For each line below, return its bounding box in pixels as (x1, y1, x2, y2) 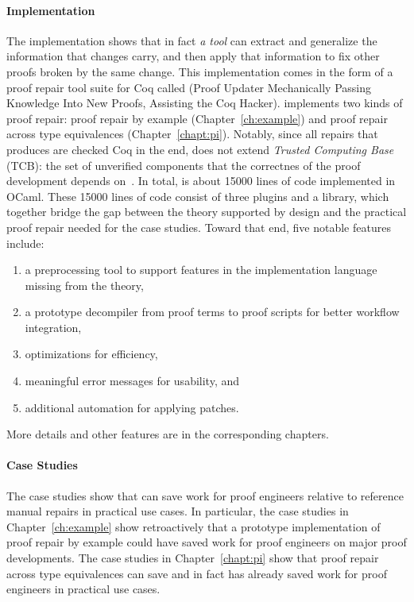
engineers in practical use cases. (6, 581, 161, 597)
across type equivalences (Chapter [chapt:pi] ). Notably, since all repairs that (6, 125, 378, 142)
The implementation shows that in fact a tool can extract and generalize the (6, 32, 377, 48)
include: (6, 234, 44, 251)
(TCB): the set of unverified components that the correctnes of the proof (6, 156, 361, 173)
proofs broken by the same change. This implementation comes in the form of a (6, 63, 393, 79)
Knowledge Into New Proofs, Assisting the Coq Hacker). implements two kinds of (6, 95, 403, 111)
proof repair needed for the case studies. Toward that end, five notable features (6, 218, 391, 235)
